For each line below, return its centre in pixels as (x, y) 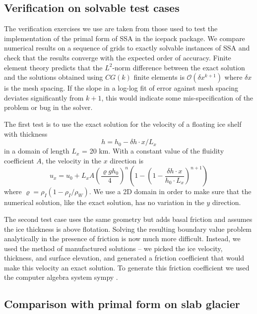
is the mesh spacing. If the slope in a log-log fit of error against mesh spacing (121, 88)
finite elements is (159, 77)
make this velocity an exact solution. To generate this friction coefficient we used (127, 267)
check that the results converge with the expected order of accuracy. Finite (118, 57)
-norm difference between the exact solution (179, 67)
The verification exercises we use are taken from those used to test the (111, 28)
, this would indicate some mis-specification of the (177, 97)
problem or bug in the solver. (48, 107)
